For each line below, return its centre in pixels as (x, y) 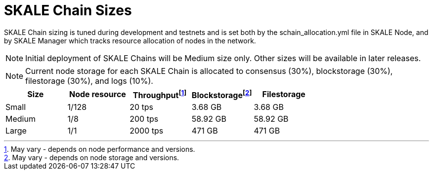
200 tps (144, 119)
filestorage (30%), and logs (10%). (89, 81)
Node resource (97, 94)
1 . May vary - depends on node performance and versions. (100, 149)
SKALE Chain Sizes (68, 10)
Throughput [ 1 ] (160, 94)
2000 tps (147, 131)
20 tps (142, 107)
